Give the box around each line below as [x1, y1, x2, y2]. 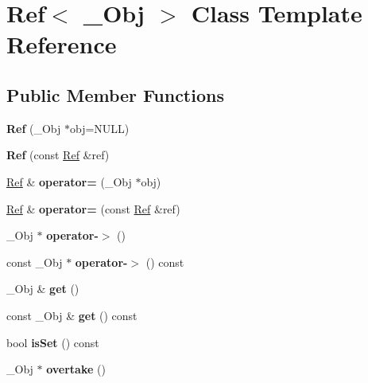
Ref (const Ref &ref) [6, 147, 110, 163]
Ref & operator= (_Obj [6, 173, 132, 190]
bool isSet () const [6, 334, 99, 350]
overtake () [46, 361, 106, 377]
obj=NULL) [70, 119, 130, 136]
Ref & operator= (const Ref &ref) [6, 200, 180, 217]
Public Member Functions [6, 82, 224, 107]
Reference [6, 28, 117, 61]
